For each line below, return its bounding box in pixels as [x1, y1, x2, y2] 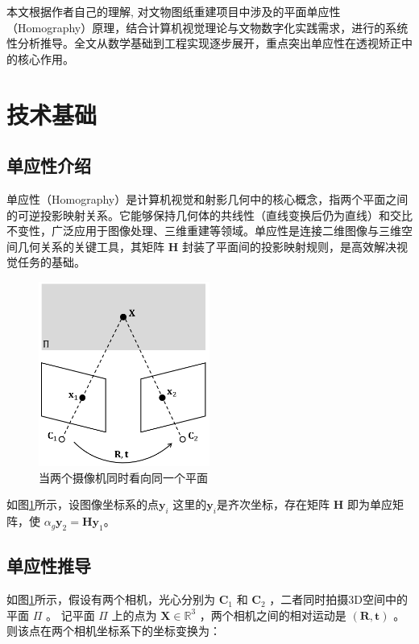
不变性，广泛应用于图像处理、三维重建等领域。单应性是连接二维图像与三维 [6, 222, 401, 239]
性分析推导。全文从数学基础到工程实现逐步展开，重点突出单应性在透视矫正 [6, 35, 401, 52]
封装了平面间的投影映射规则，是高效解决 [181, 237, 396, 254]
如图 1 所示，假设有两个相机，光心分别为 [6, 591, 215, 608]
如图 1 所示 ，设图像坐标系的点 [6, 496, 159, 513]
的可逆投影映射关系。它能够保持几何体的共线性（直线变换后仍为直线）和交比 [6, 206, 413, 223]
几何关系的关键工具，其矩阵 [17, 237, 164, 254]
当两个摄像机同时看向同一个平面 [39, 469, 208, 485]
